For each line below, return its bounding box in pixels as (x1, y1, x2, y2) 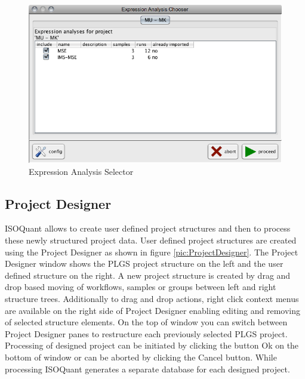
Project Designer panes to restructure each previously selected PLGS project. (5, 327, 288, 340)
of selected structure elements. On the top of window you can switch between (5, 316, 288, 328)
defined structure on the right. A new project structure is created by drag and (5, 269, 291, 281)
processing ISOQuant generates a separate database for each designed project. (5, 362, 290, 375)
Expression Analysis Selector (29, 165, 134, 177)
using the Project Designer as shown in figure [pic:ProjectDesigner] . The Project (5, 245, 298, 258)
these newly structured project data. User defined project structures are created (5, 233, 297, 246)
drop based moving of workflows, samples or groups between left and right (5, 281, 276, 293)
